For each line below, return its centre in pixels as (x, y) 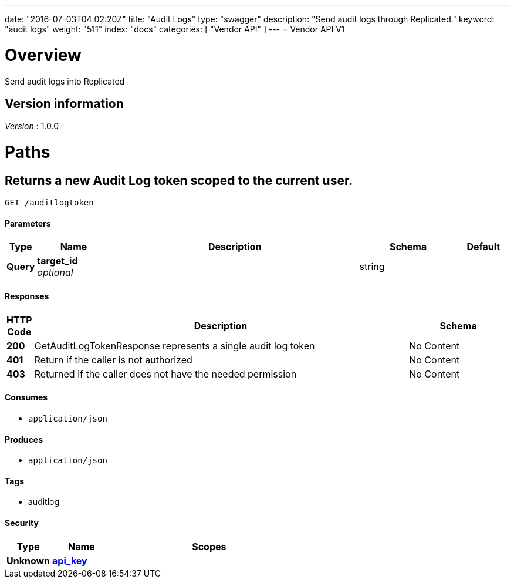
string (372, 267)
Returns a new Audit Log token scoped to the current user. (179, 180)
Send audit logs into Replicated (65, 81)
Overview (43, 55)
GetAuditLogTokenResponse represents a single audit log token (175, 346)
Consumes (26, 397)
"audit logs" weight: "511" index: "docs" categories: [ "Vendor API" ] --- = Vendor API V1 (175, 29)
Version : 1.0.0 (32, 126)
